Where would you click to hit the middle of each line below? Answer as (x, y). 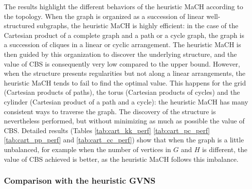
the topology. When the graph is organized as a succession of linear (104, 16)
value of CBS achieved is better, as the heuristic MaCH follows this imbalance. (121, 159)
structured (19, 26)
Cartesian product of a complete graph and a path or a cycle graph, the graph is (124, 35)
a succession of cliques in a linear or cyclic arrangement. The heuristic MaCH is (123, 44)
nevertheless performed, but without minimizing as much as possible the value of (124, 121)
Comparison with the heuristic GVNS (80, 180)
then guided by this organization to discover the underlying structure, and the (120, 54)
